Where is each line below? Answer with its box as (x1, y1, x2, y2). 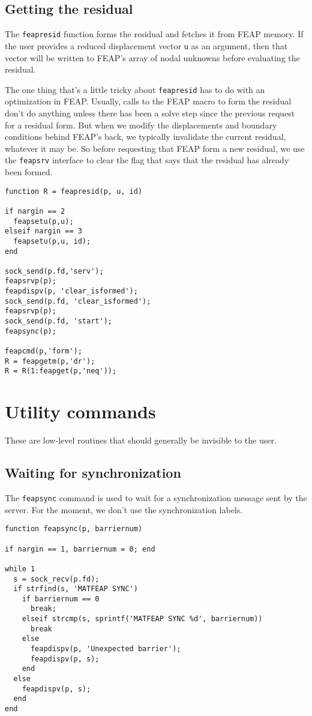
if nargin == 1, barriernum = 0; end (5, 544, 155, 553)
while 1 (5, 564, 35, 573)
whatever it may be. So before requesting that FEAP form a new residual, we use (5, 142, 305, 154)
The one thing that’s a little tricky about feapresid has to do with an (5, 83, 265, 95)
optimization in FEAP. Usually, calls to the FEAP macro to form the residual (5, 95, 292, 107)
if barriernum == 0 (22, 594, 100, 603)
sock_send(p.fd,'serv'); (5, 266, 104, 275)
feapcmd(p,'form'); (5, 347, 82, 356)
